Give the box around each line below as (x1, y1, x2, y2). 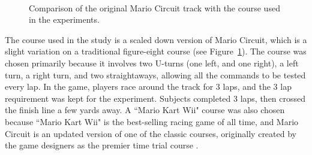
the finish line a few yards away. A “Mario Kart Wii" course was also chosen (5, 104, 285, 116)
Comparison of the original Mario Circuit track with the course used (29, 1, 280, 14)
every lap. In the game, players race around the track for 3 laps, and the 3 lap (5, 80, 292, 93)
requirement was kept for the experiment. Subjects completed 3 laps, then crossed (5, 92, 306, 104)
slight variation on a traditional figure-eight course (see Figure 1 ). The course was (5, 45, 307, 57)
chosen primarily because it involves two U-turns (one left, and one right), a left (5, 56, 299, 69)
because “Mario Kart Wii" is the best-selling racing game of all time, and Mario (5, 115, 299, 127)
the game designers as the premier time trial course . (5, 139, 199, 151)
